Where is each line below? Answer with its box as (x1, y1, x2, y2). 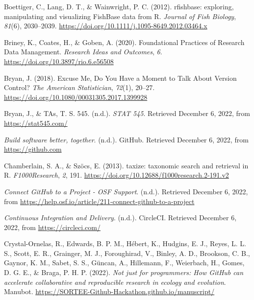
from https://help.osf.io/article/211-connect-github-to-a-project (4, 196, 195, 206)
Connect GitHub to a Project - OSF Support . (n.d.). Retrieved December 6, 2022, (4, 186, 248, 196)
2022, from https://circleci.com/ (4, 222, 101, 232)
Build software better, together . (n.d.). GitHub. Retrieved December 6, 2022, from (4, 134, 249, 144)
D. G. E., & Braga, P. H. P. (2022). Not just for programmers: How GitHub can (4, 267, 244, 277)
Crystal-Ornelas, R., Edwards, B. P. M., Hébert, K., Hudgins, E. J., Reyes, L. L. (4, 238, 246, 249)
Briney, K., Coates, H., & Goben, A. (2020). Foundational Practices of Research (4, 37, 245, 47)
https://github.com (4, 144, 62, 154)
